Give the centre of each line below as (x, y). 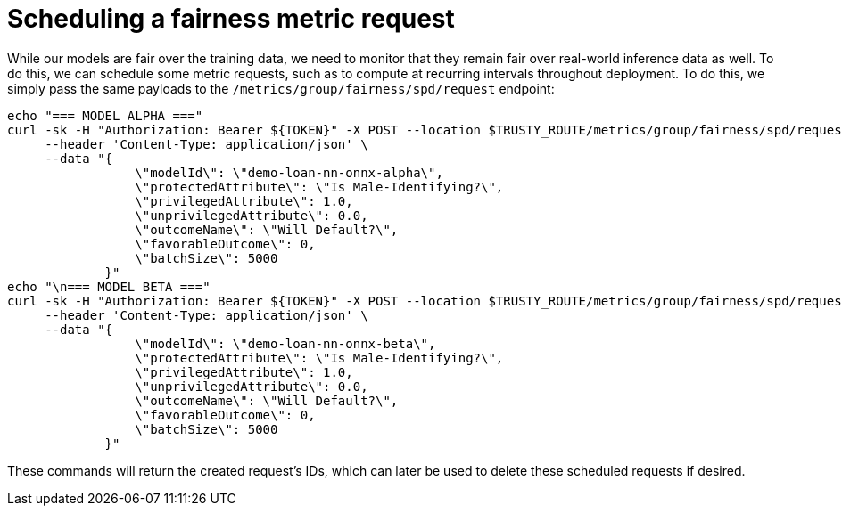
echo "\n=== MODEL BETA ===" (109, 286)
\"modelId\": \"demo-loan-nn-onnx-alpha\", (289, 172)
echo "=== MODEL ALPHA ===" (105, 115)
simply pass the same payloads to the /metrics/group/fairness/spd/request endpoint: (281, 88)
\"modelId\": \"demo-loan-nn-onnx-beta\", (285, 343)
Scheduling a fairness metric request (231, 19)
